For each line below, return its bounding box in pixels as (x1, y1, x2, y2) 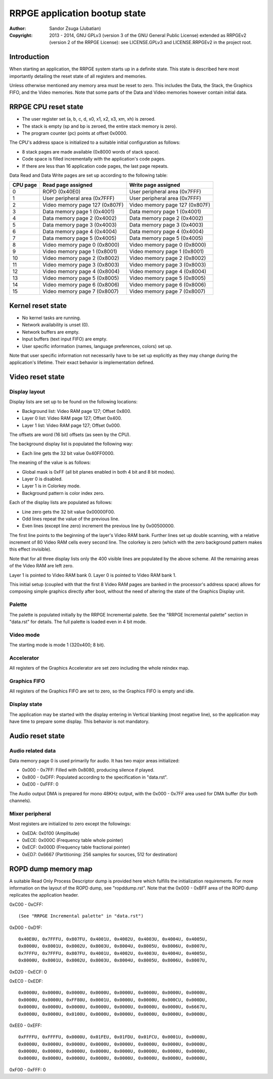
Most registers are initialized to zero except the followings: (9, 821, 131, 827)
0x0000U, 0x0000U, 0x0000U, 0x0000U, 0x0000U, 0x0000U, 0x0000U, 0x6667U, (18, 1004, 208, 1010)
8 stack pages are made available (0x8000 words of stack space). (22, 148, 160, 155)
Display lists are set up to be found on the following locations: (9, 399, 138, 405)
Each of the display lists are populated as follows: (9, 499, 113, 506)
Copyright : (9, 32, 33, 38)
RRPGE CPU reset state (9, 103, 83, 111)
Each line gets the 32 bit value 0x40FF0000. (22, 450, 115, 456)
